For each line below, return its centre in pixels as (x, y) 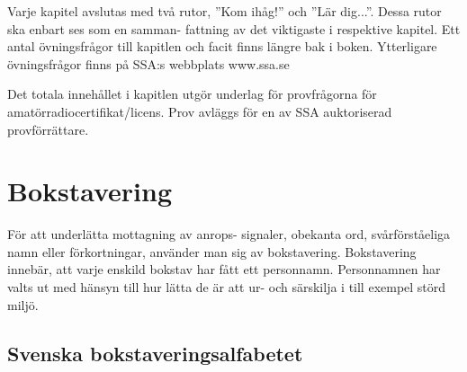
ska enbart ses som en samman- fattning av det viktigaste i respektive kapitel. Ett (234, 28)
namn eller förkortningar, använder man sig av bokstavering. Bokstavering (212, 251)
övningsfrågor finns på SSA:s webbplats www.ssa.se (148, 63)
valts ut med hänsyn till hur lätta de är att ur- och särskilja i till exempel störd (227, 287)
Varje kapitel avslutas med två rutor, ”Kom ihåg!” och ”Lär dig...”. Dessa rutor (225, 11)
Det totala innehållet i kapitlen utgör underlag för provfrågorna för (192, 94)
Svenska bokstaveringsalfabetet (155, 353)
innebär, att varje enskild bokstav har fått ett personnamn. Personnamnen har (224, 269)
